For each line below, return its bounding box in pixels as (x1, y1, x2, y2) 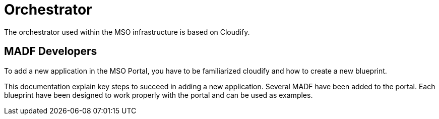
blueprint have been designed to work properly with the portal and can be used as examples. (4, 90, 313, 99)
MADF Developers (4, 45, 97, 58)
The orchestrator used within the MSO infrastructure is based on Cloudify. (4, 27, 250, 36)
